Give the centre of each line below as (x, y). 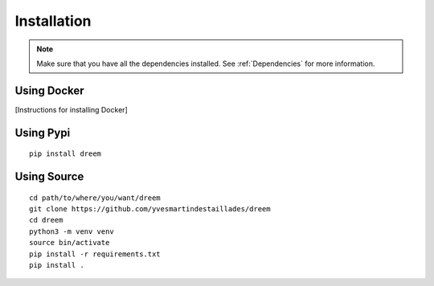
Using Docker (49, 90)
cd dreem (46, 220)
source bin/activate (70, 243)
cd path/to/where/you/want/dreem (95, 198)
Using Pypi (43, 133)
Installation (53, 21)
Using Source (49, 177)
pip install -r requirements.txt (95, 254)
